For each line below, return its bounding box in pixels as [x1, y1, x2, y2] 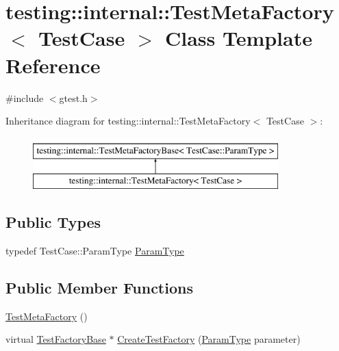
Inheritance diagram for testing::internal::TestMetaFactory [5, 114, 251, 128]
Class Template [164, 24, 312, 52]
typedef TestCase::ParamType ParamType [5, 244, 184, 258]
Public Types [5, 211, 101, 233]
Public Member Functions [5, 277, 193, 298]
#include [5, 90, 44, 105]
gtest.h [59, 90, 88, 105]
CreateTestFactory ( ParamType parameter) [117, 332, 301, 346]
